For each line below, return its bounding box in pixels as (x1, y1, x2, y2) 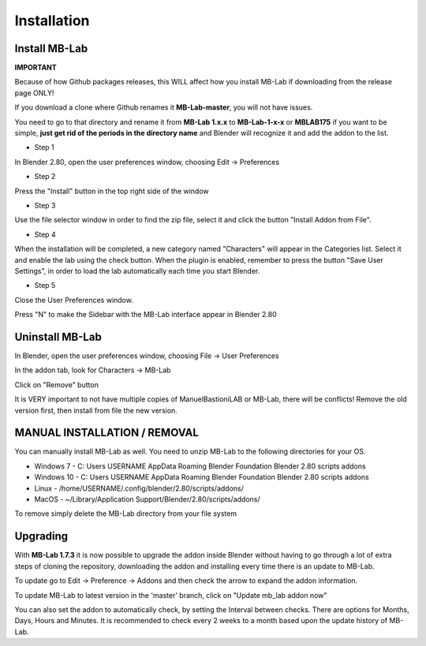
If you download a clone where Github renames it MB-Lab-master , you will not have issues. (14, 103, 313, 112)
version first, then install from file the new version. (14, 405, 177, 415)
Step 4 (34, 230, 57, 239)
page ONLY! (14, 88, 54, 98)
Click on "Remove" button (14, 379, 99, 390)
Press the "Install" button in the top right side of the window (14, 186, 209, 196)
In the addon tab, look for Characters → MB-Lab (14, 365, 171, 375)
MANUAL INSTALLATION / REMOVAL (14, 426, 199, 439)
